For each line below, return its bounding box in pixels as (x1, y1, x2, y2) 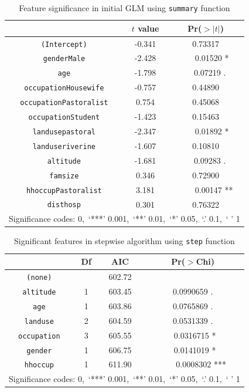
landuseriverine (32, 142, 96, 151)
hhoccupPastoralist (26, 186, 102, 195)
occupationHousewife (24, 84, 104, 93)
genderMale (43, 55, 86, 63)
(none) (26, 273, 52, 282)
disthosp (47, 201, 81, 209)
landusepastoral (32, 127, 96, 136)
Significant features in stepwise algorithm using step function (14, 235, 235, 247)
